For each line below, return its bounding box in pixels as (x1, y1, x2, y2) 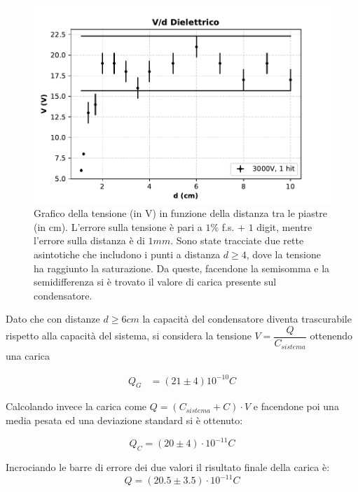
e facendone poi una (253, 399, 339, 414)
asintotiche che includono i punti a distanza (34, 247, 221, 262)
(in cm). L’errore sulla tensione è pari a (34, 219, 202, 234)
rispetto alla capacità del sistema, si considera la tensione (6, 328, 252, 343)
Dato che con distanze (6, 311, 100, 326)
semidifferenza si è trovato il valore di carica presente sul (34, 274, 277, 289)
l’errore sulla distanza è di (34, 233, 145, 248)
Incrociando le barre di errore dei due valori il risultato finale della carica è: (6, 459, 330, 474)
